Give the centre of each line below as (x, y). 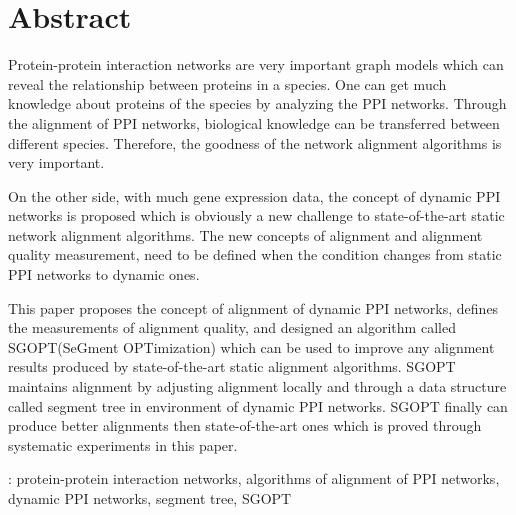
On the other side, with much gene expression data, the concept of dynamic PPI (254, 195)
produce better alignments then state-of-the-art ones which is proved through (245, 425)
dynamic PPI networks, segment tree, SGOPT (150, 498)
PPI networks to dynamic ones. (104, 274)
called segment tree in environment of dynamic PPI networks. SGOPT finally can (258, 405)
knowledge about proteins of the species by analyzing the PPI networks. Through (257, 103)
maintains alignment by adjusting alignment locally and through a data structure (257, 386)
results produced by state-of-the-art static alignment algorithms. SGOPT (232, 366)
